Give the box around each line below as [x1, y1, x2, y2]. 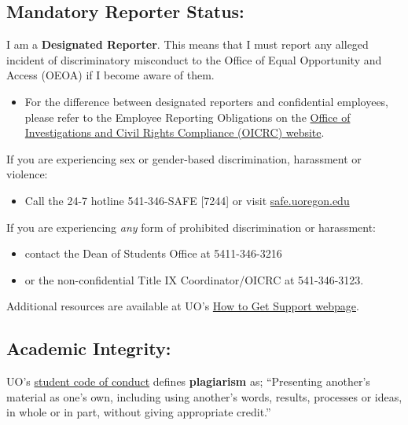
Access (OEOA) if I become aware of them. [6, 67, 215, 83]
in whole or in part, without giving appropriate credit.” [6, 404, 271, 420]
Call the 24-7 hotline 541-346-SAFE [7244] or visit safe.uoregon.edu [24, 192, 350, 208]
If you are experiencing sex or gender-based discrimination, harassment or [6, 150, 362, 167]
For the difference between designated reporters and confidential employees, [24, 93, 389, 109]
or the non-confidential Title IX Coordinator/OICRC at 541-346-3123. [24, 271, 364, 288]
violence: [6, 166, 48, 182]
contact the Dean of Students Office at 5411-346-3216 [24, 245, 282, 262]
